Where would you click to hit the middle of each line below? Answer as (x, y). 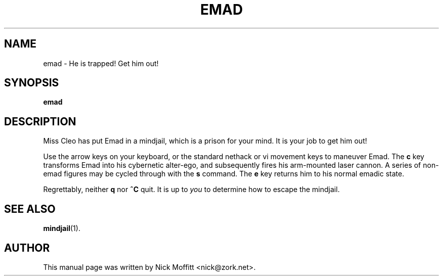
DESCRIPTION (40, 121)
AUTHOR (27, 248)
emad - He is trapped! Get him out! (101, 63)
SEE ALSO (30, 209)
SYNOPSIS (32, 83)
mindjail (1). (62, 228)
